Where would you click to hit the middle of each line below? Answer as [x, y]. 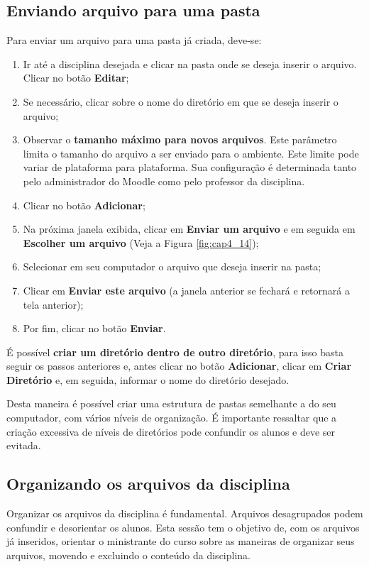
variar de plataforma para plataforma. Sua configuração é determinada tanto [190, 167]
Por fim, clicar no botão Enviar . [94, 328]
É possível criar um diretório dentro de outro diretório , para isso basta [175, 352]
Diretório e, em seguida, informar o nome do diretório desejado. [148, 379]
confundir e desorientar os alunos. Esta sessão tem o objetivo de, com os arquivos [183, 527]
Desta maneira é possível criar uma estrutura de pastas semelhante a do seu [171, 403]
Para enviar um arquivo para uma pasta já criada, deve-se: [134, 40]
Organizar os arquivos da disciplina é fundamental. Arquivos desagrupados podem [185, 513]
